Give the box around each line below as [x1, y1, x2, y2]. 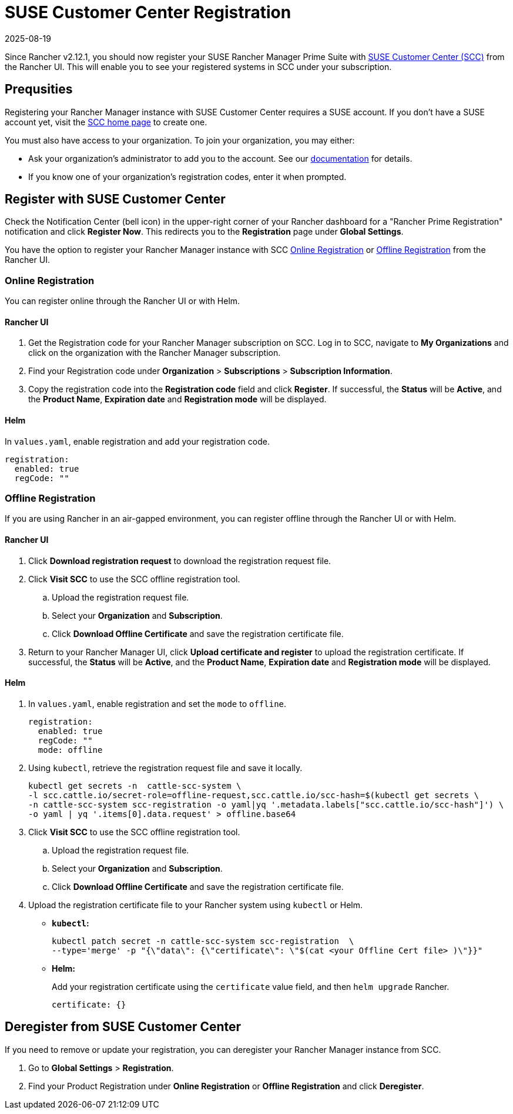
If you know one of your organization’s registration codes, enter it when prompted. [28, 171, 347, 182]
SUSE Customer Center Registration [5, 2, 291, 22]
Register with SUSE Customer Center [5, 192, 226, 207]
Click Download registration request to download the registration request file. [28, 555, 331, 566]
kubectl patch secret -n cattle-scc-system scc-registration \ [52, 936, 354, 946]
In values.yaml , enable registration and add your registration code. [5, 436, 270, 446]
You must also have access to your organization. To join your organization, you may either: [5, 135, 355, 145]
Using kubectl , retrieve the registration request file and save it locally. [28, 762, 303, 773]
